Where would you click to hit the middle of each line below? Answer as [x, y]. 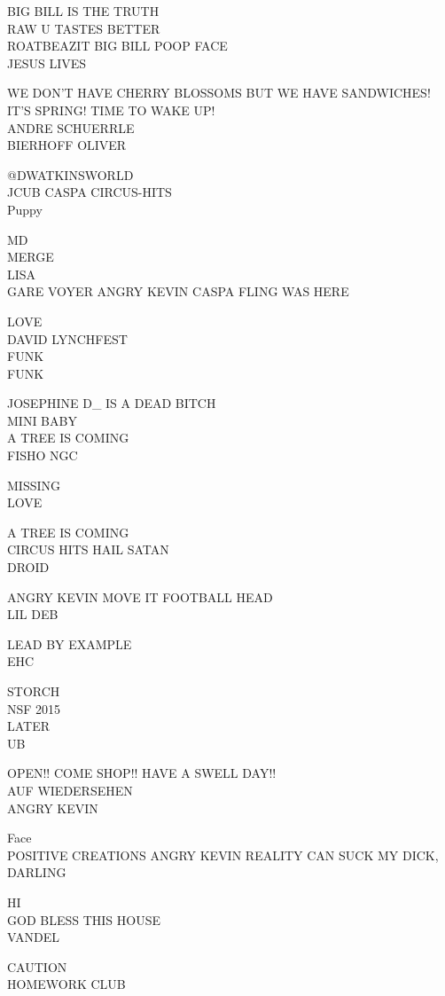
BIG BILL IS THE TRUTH [83, 11]
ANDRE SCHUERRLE [71, 127]
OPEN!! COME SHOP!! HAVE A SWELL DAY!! [142, 773]
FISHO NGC [43, 455]
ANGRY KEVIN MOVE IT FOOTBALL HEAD [140, 596]
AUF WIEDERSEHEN [70, 790]
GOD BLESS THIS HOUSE [84, 919]
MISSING [34, 485]
